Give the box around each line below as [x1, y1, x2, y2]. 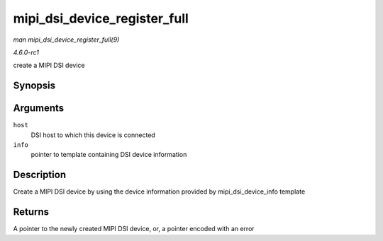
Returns [13, 206, 50, 218]
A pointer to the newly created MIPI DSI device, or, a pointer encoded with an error [13, 225, 255, 233]
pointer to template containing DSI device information [30, 151, 187, 159]
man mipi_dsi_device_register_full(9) [13, 35, 120, 44]
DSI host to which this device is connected [30, 131, 155, 139]
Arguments [13, 102, 65, 114]
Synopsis [13, 80, 56, 92]
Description [13, 169, 67, 181]
